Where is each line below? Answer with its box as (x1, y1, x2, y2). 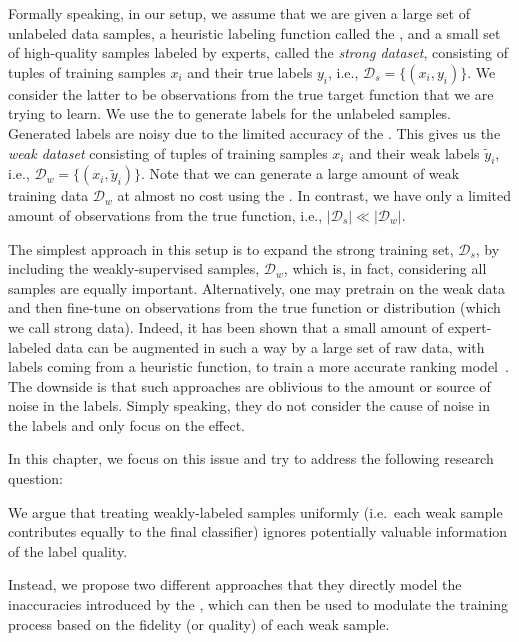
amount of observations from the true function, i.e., (8, 204, 323, 225)
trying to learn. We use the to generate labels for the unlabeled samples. (8, 103, 452, 124)
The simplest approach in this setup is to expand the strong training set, (8, 238, 454, 259)
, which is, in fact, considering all (283, 258, 487, 279)
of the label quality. (8, 540, 128, 561)
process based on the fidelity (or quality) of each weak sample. (8, 613, 390, 634)
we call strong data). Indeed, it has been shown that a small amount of (8, 316, 444, 337)
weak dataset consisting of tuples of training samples (8, 142, 328, 163)
